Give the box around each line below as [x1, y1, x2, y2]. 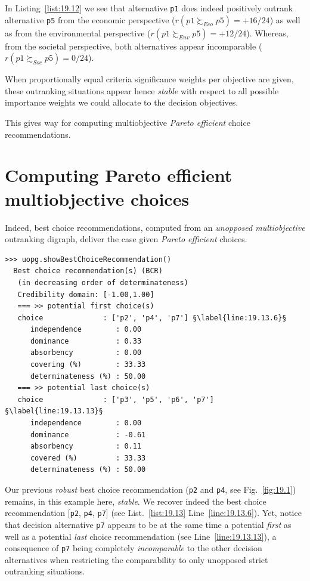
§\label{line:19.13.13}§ [5, 407, 103, 416]
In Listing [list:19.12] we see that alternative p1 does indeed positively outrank [5, 2, 293, 14]
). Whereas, [246, 26, 289, 39]
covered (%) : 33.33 [30, 453, 146, 462]
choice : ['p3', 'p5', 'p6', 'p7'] [17, 395, 214, 404]
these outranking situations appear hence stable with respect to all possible [5, 84, 279, 97]
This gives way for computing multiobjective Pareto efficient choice [5, 116, 250, 129]
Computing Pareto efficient [5, 163, 232, 187]
